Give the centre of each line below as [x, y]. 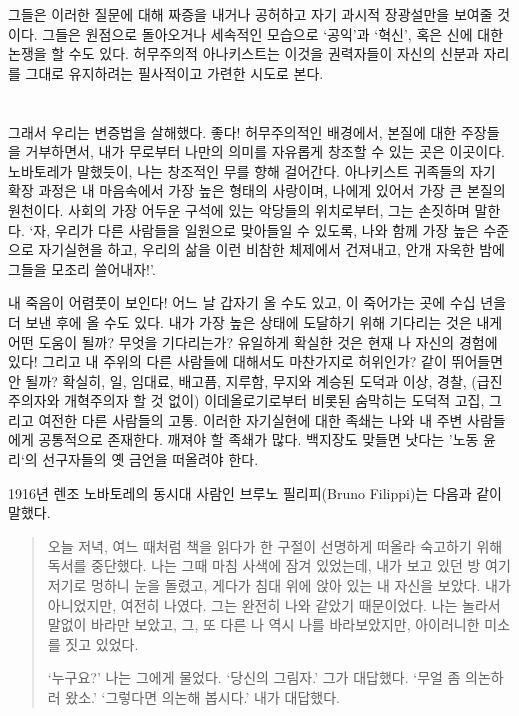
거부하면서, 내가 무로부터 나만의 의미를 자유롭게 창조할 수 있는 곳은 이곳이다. [265, 151]
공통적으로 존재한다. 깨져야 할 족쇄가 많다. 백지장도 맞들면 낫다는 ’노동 [258, 439]
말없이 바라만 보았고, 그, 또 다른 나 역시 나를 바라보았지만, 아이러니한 [263, 624]
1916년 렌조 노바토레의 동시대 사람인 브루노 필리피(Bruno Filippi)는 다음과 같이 [255, 492]
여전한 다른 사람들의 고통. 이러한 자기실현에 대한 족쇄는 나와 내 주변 [250, 419]
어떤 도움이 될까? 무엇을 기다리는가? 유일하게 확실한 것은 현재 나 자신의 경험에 [253, 341]
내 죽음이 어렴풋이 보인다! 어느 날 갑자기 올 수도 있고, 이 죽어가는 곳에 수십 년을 [257, 302]
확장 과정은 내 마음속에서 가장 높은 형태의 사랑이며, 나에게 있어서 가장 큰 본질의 [257, 190]
